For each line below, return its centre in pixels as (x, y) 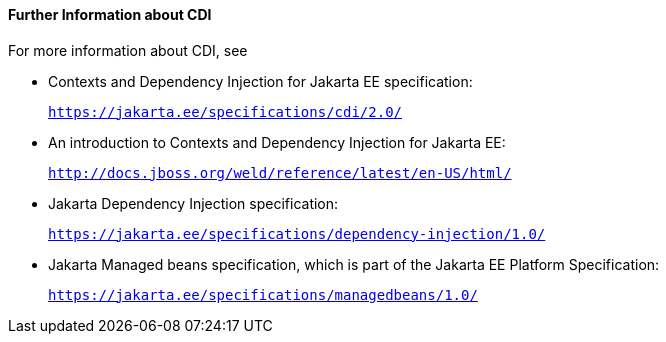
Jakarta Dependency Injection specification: (193, 203)
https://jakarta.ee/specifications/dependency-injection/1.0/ (297, 233)
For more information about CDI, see (128, 50)
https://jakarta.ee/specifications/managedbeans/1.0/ (263, 294)
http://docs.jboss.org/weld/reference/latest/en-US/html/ (280, 172)
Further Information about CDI (110, 14)
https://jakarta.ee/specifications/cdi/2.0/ (225, 111)
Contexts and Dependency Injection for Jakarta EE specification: (260, 81)
